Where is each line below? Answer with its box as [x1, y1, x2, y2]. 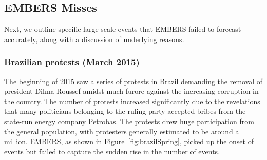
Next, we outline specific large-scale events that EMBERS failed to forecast [4, 24, 241, 34]
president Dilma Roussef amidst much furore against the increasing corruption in [4, 86, 259, 96]
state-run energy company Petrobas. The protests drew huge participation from [4, 115, 254, 126]
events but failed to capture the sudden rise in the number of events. [4, 146, 220, 156]
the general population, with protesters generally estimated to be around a [4, 126, 239, 136]
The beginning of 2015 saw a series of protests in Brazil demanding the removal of [4, 75, 263, 86]
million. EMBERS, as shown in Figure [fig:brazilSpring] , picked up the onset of [4, 136, 254, 147]
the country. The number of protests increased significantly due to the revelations [4, 95, 260, 106]
